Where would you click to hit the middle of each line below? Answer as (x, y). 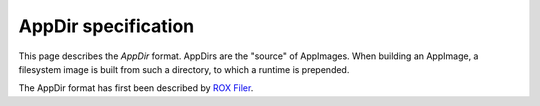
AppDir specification (106, 26)
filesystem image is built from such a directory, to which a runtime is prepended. (184, 69)
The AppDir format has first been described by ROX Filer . (136, 88)
